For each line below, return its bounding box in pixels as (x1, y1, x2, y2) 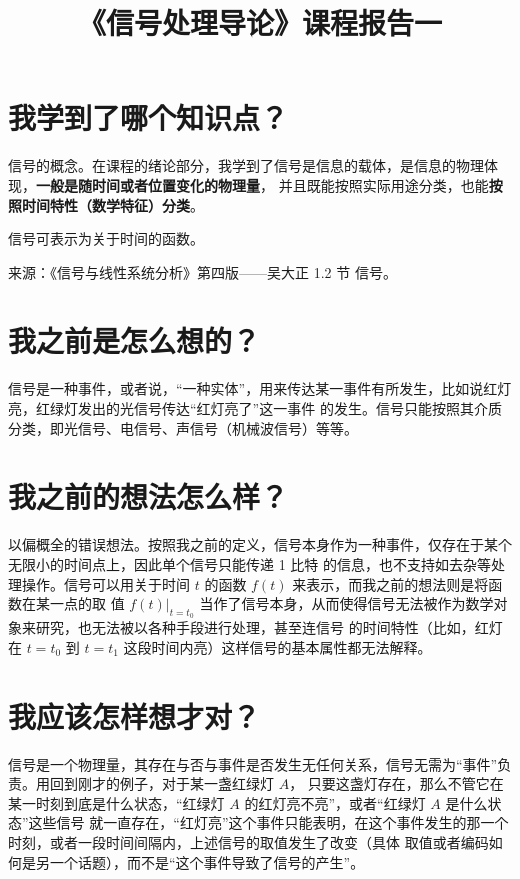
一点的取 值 (49, 593, 125, 614)
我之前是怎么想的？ (8, 320, 261, 361)
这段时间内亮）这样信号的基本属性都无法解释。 (123, 636, 432, 657)
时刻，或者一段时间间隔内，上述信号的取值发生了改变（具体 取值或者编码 (8, 831, 489, 852)
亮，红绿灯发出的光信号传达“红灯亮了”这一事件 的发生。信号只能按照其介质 (8, 398, 502, 418)
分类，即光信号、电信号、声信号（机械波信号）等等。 (8, 417, 358, 438)
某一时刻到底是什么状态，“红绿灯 (8, 792, 225, 813)
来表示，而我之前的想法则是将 (292, 573, 489, 594)
